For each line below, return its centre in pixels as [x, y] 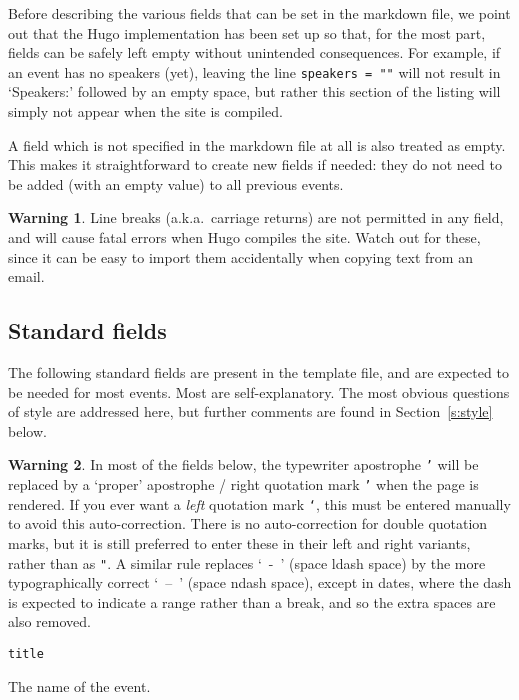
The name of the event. [79, 685]
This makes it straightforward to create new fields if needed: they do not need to [255, 164]
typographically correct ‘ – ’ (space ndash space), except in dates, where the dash [260, 582]
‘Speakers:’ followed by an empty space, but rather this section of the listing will [254, 91]
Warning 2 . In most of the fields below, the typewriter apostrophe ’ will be [243, 464]
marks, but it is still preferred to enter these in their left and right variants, [239, 542]
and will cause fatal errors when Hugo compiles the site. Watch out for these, [244, 237]
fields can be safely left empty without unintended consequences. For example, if [254, 52]
